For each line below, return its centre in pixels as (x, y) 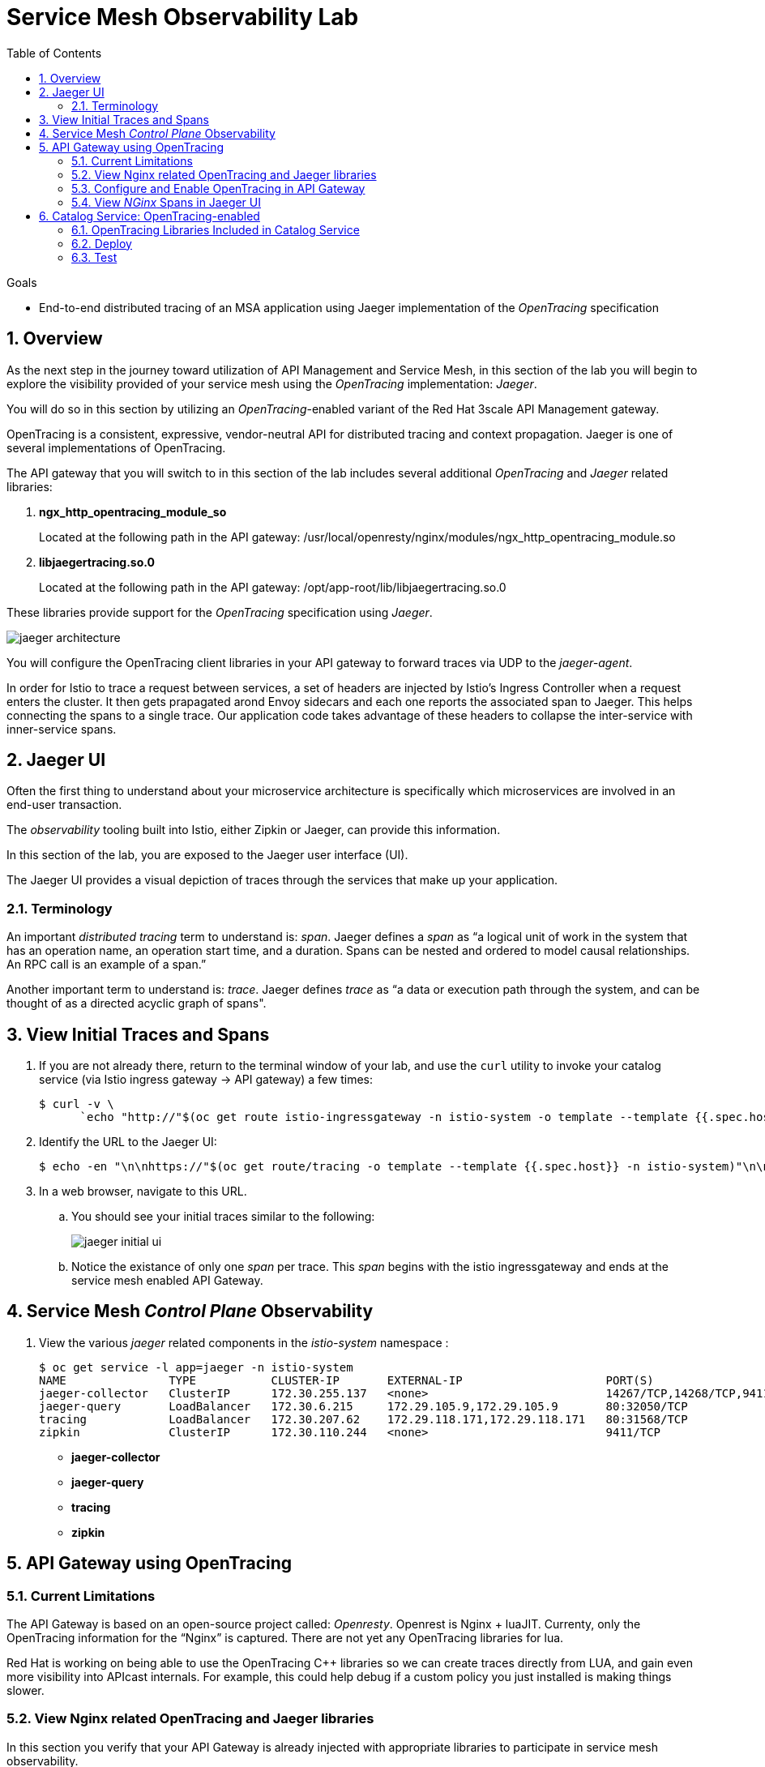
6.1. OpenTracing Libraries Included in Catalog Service (216, 229)
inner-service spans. (62, 729)
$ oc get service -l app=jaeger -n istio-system (196, 1367)
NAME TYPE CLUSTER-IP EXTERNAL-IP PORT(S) (346, 1380)
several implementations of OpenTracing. (116, 447)
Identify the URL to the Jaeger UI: (128, 1142)
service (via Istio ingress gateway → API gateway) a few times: (206, 1080)
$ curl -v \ (77, 1104)
